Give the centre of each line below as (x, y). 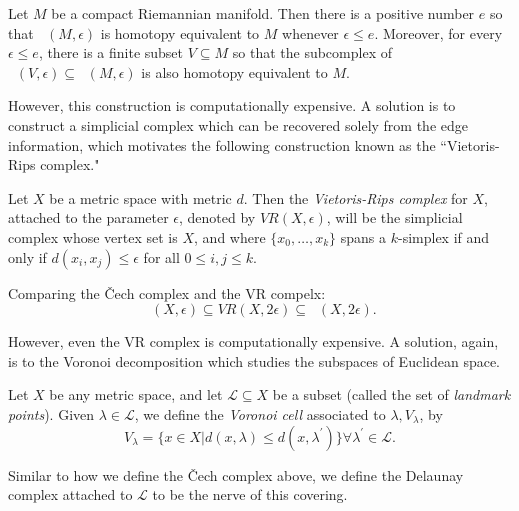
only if (27, 256)
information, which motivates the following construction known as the (222, 144)
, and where (230, 236)
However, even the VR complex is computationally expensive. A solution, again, (253, 341)
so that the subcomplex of (312, 52)
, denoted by (217, 217)
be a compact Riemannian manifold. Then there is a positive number (263, 13)
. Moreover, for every (438, 32)
